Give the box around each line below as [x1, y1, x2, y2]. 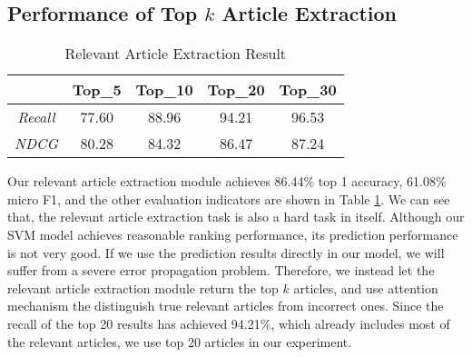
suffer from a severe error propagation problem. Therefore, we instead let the [7, 261, 435, 280]
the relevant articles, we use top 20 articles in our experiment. [7, 332, 352, 351]
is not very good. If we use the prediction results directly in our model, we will [7, 243, 445, 262]
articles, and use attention [293, 278, 438, 297]
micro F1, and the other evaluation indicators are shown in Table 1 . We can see [7, 189, 450, 208]
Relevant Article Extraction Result [64, 43, 287, 64]
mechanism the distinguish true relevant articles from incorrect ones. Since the [7, 296, 444, 315]
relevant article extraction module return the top [7, 278, 279, 297]
